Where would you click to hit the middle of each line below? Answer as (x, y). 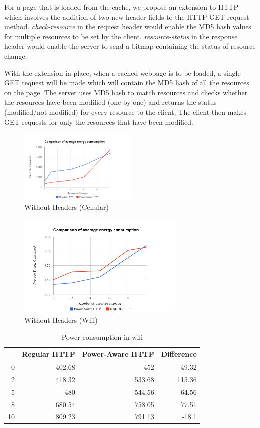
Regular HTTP (48, 354)
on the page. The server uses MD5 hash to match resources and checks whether (126, 92)
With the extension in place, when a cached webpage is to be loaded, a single (122, 73)
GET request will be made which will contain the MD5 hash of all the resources (127, 83)
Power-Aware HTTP (118, 354)
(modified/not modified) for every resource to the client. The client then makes (125, 112)
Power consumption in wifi (102, 336)
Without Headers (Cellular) (66, 206)
